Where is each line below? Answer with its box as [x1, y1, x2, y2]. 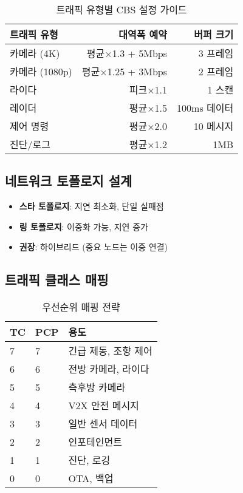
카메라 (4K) [10, 46, 60, 60]
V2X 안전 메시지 [68, 398, 139, 413]
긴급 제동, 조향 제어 [68, 344, 152, 358]
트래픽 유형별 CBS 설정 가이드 [56, 2, 187, 16]
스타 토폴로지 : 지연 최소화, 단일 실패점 [19, 200, 164, 212]
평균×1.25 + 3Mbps [81, 64, 168, 78]
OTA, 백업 [68, 471, 114, 486]
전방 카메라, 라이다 [68, 362, 149, 376]
